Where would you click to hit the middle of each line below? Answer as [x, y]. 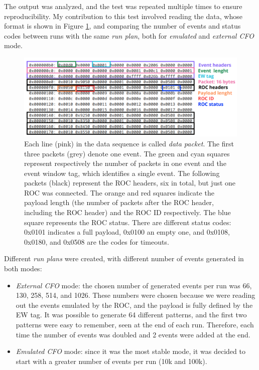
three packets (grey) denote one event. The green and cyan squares [127, 153]
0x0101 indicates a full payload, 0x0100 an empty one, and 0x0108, [127, 232]
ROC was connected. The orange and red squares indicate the [119, 192]
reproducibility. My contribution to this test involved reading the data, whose [123, 16]
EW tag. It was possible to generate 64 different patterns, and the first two [131, 315]
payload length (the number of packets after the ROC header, [119, 202]
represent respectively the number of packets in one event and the [125, 163]
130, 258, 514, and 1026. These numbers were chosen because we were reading [136, 295]
